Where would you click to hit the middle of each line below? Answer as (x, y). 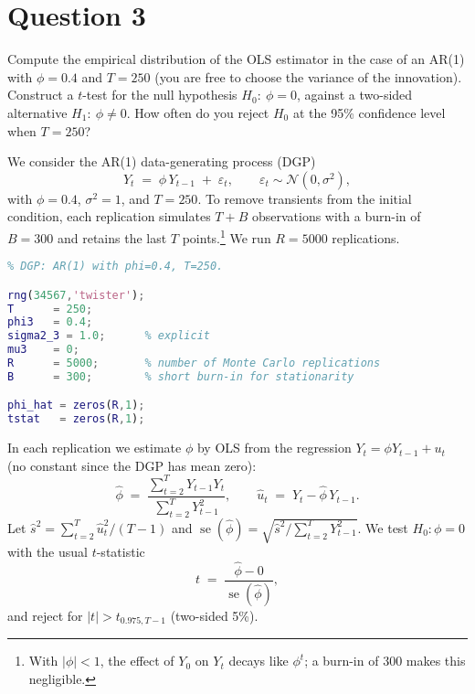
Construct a (41, 95)
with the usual (47, 552)
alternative (37, 112)
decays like (259, 661)
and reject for (45, 615)
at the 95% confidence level (369, 112)
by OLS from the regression (274, 448)
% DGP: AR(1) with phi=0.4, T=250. (116, 267)
